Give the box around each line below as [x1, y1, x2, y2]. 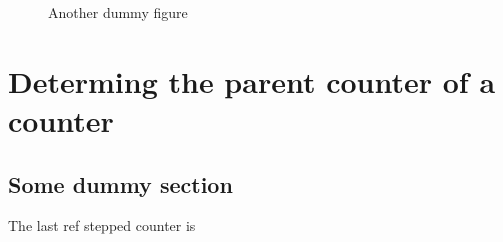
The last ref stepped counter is [8, 215, 196, 236]
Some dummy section [8, 168, 233, 199]
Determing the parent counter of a [8, 60, 496, 101]
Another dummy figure [48, 2, 188, 22]
